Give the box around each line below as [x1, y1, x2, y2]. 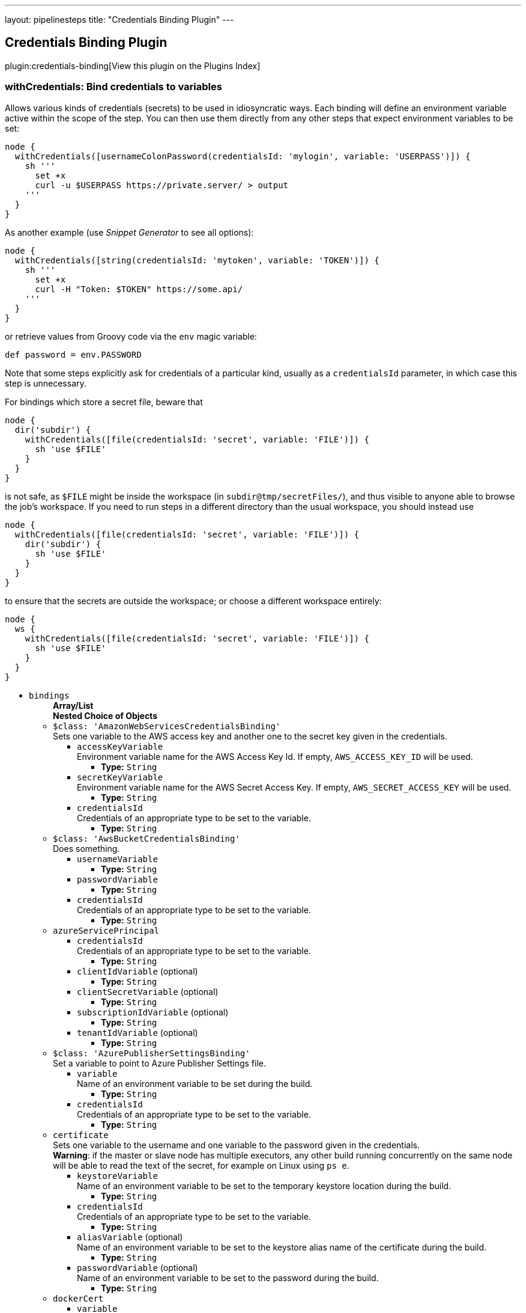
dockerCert [53, 1293, 104, 1303]
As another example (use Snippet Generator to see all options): [5, 227, 254, 237]
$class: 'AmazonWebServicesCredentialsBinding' [53, 721, 281, 731]
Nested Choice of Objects [53, 710, 157, 721]
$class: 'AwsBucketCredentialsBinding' [53, 833, 240, 843]
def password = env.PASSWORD [5, 349, 142, 360]
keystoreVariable [77, 1171, 158, 1181]
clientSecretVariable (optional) [77, 986, 219, 997]
